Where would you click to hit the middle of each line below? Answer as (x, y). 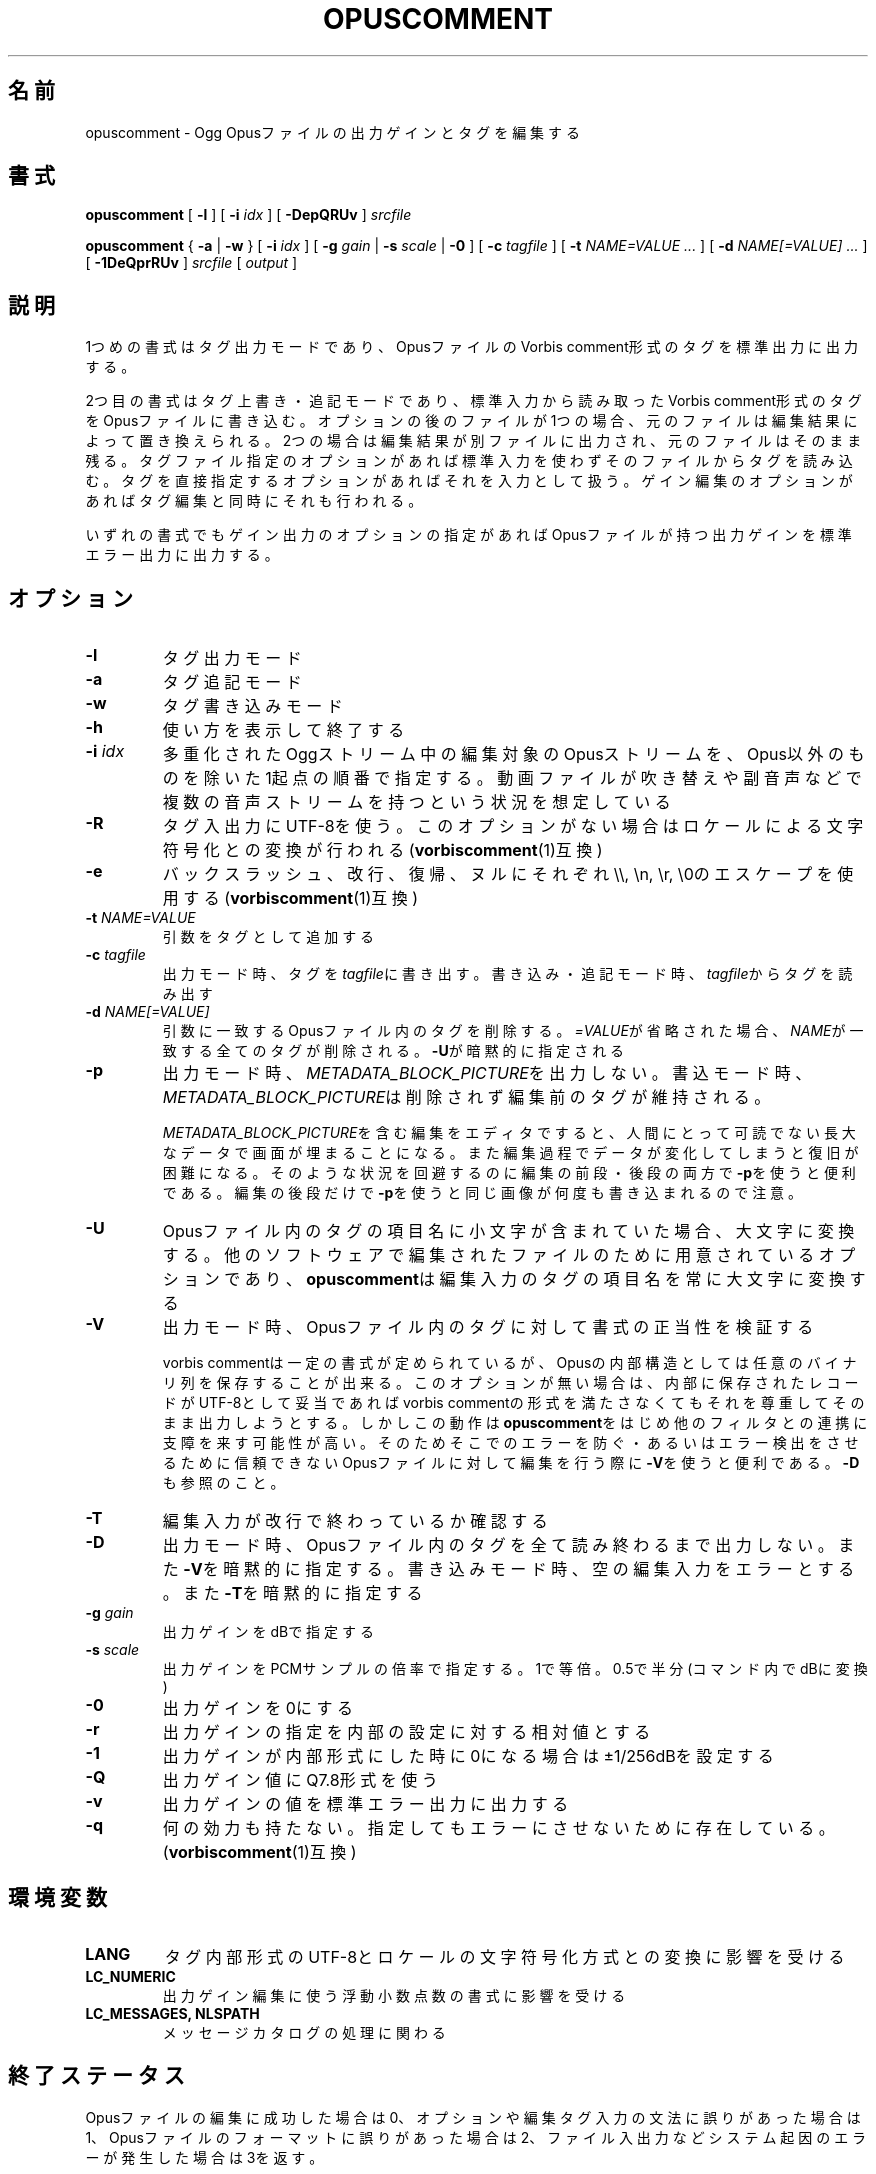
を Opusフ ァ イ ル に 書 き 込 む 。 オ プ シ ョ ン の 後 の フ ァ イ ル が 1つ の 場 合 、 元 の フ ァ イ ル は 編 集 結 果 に (471, 421)
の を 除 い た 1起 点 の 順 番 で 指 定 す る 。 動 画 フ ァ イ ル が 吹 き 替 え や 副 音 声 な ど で (512, 778)
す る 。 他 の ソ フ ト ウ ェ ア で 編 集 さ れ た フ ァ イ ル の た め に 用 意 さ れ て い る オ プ (509, 1255)
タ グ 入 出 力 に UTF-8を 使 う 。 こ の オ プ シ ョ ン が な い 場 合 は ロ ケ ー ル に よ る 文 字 (513, 826)
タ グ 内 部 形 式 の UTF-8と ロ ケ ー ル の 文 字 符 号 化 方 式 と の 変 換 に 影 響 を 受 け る (504, 1956)
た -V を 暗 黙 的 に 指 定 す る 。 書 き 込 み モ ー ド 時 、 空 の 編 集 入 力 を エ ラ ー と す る (508, 1569)
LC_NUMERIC (130, 1976)
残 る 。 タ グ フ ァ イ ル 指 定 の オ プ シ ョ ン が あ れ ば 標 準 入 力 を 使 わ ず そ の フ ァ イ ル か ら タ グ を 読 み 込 (469, 461)
